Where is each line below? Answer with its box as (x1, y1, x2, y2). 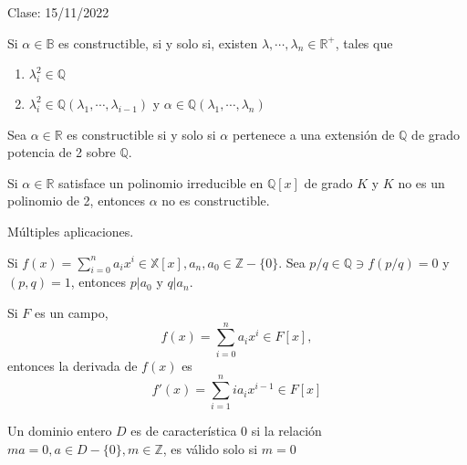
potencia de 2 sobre (7, 143, 116, 162)
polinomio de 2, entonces (7, 191, 145, 210)
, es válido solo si (162, 439, 258, 458)
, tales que (335, 33, 393, 52)
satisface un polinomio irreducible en (58, 173, 264, 192)
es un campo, (35, 302, 109, 322)
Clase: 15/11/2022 (7, 3, 109, 21)
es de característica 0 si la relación (130, 421, 322, 440)
